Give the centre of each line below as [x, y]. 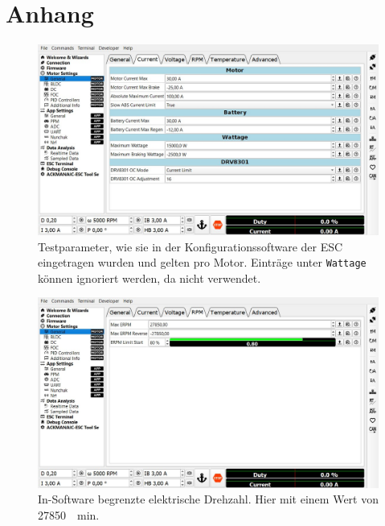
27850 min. [69, 515]
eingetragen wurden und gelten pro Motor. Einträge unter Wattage [202, 262]
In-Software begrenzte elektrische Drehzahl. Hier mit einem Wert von [208, 499]
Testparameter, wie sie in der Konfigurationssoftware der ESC [190, 246]
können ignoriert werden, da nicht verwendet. [149, 277]
